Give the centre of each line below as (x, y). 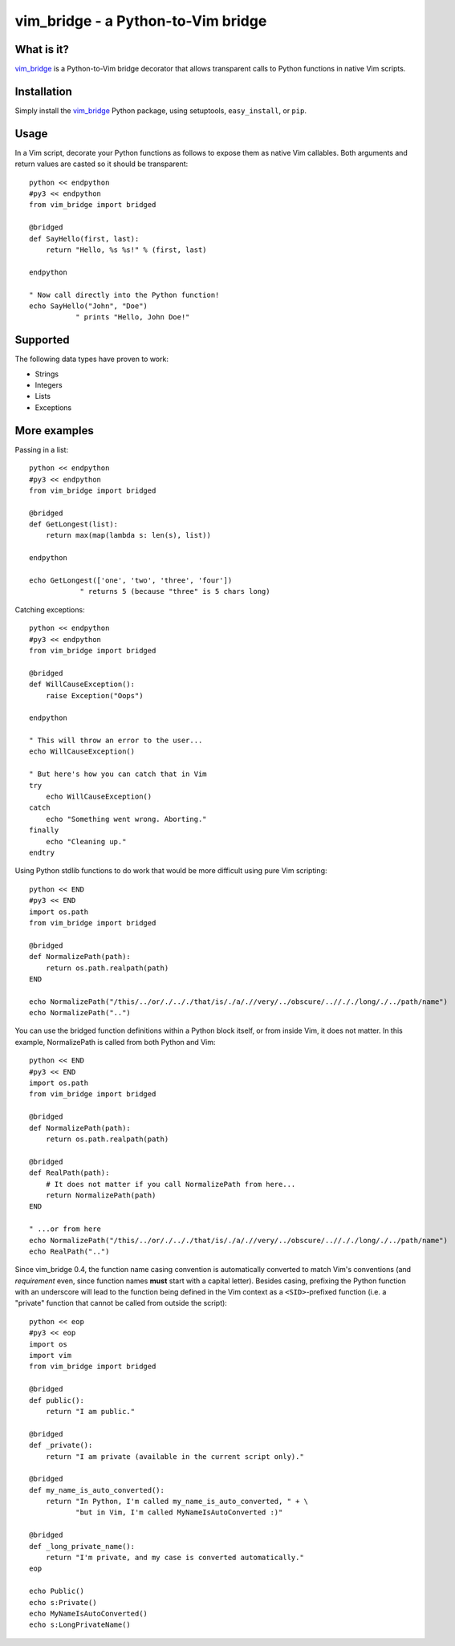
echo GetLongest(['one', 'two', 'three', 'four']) (131, 581)
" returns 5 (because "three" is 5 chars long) (175, 591)
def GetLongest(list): (74, 524)
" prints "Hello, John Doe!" (132, 317)
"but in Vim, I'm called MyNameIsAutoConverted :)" (179, 1512)
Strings (47, 374)
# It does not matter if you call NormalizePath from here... (171, 1184)
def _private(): (61, 1445)
